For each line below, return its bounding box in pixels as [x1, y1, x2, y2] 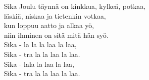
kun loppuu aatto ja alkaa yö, [4, 20, 94, 30]
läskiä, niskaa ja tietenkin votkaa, [4, 10, 106, 21]
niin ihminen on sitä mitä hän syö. [4, 29, 108, 40]
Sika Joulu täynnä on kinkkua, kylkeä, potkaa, [4, 1, 146, 11]
